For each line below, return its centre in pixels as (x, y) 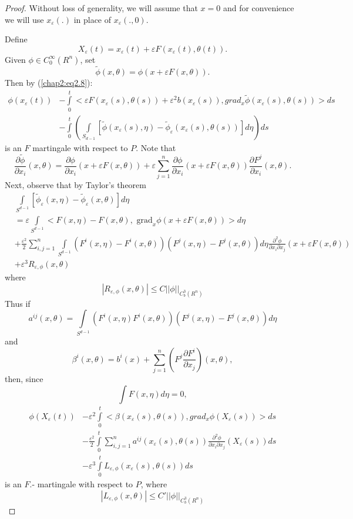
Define (16, 39)
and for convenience (258, 8)
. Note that (156, 147)
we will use (24, 19)
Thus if (18, 303)
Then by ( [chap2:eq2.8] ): (49, 82)
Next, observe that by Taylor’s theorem (75, 185)
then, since (24, 379)
